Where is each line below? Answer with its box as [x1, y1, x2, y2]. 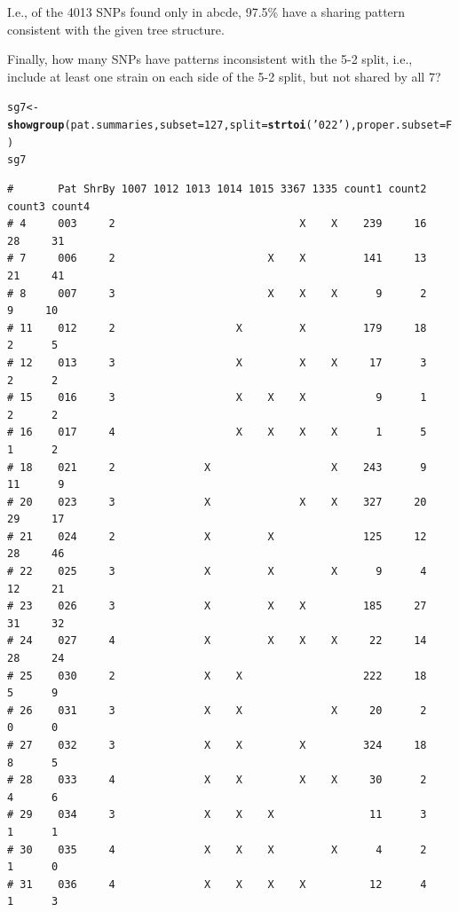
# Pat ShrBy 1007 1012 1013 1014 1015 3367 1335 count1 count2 [7, 183, 427, 195]
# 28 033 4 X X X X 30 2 [7, 774, 427, 787]
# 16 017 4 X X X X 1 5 [7, 426, 427, 439]
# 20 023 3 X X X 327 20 [7, 495, 427, 508]
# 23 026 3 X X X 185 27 [7, 600, 427, 613]
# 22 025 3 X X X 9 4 [7, 565, 427, 578]
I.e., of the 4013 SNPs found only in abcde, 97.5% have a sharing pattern [7, 3, 406, 20]
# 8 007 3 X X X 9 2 [7, 287, 427, 300]
